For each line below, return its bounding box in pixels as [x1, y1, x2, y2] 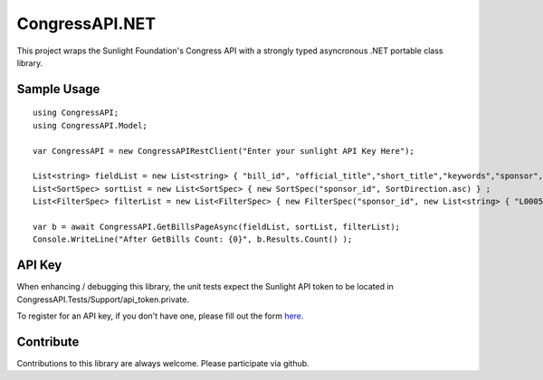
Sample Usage [16, 81, 100, 97]
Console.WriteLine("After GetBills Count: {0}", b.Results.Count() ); [33, 234, 353, 244]
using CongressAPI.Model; [33, 120, 148, 130]
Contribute [16, 334, 80, 349]
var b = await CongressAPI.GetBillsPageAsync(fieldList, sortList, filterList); [33, 222, 401, 232]
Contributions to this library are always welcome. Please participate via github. [16, 357, 310, 368]
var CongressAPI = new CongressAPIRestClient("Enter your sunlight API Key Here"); [33, 146, 415, 156]
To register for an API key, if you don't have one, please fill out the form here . [16, 310, 304, 321]
